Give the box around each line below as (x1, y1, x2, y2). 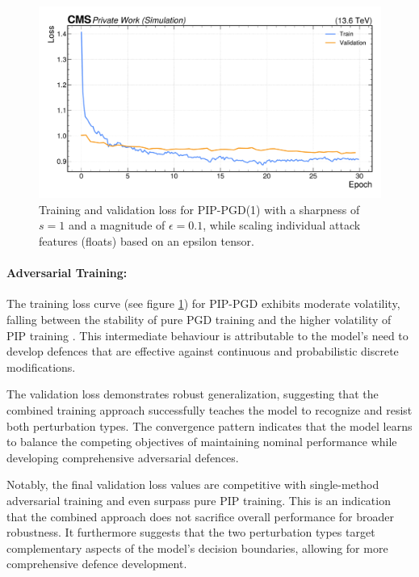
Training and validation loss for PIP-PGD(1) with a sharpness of (39, 200, 360, 217)
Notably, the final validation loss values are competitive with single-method (6, 476, 379, 493)
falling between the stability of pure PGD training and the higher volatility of (6, 311, 392, 328)
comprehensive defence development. (6, 555, 187, 572)
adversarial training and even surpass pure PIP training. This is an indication (6, 491, 391, 508)
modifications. (6, 358, 76, 375)
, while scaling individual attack (203, 217, 361, 234)
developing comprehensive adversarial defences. (6, 449, 239, 465)
